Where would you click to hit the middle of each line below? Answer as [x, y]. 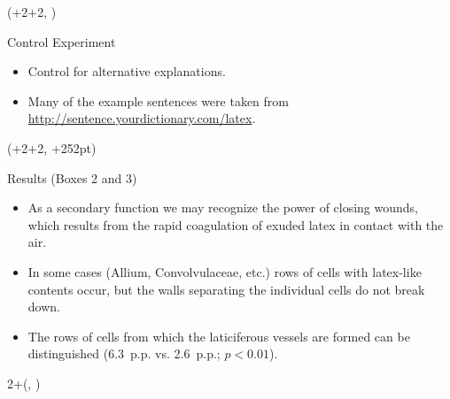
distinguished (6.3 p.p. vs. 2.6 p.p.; [124, 353]
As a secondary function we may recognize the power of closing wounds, [223, 207]
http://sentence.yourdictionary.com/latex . [142, 118]
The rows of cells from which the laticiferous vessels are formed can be [219, 336]
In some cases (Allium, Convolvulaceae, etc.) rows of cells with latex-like [225, 271]
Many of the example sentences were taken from [158, 100]
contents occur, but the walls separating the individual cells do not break [226, 289]
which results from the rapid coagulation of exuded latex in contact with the [236, 224]
